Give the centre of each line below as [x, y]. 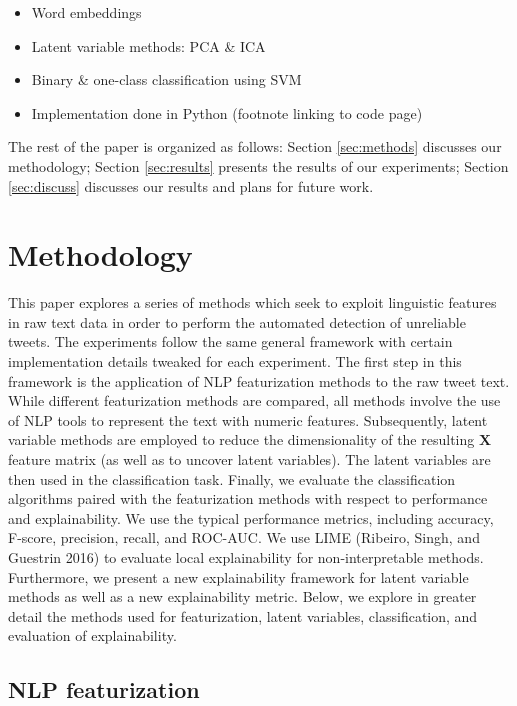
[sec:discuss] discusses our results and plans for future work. [191, 185]
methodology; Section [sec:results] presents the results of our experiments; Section [258, 165]
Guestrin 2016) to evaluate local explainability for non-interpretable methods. [246, 557]
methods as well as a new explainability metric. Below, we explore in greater [242, 596]
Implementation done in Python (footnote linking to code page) [227, 112]
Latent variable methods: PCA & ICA [148, 45]
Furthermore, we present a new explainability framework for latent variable [238, 576]
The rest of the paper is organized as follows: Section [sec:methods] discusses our [255, 146]
